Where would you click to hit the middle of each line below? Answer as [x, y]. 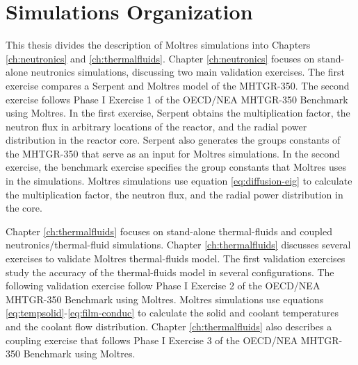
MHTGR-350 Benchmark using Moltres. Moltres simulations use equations [165, 299]
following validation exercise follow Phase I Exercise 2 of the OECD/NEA [163, 286]
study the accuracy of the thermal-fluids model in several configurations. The [170, 272]
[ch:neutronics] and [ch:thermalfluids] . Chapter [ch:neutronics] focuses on [160, 58]
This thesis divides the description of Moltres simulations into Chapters [158, 45]
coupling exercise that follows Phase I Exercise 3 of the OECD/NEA [152, 340]
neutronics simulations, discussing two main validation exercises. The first [188, 72]
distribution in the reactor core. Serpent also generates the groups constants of [173, 140]
